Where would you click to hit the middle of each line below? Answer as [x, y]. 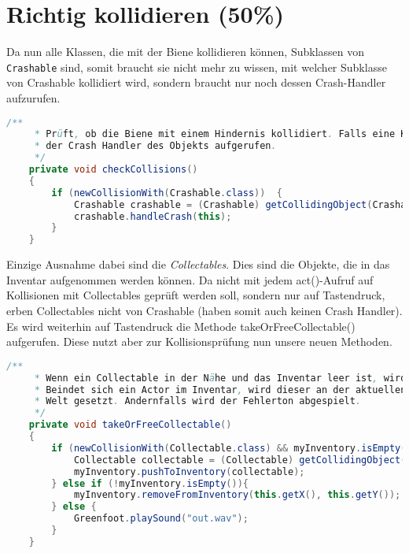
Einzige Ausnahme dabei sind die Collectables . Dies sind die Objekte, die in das [198, 264]
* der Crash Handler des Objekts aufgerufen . [155, 146]
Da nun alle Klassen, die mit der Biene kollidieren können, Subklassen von [186, 52]
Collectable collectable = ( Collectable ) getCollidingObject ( [240, 460]
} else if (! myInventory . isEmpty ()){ [150, 483]
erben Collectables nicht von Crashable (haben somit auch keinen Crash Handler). [204, 310]
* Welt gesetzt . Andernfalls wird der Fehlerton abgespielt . [198, 401]
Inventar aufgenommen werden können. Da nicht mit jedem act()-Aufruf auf [190, 279]
